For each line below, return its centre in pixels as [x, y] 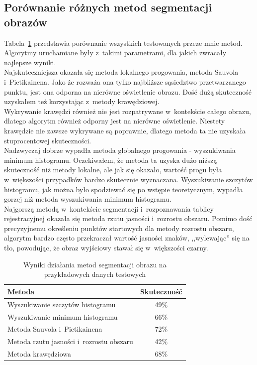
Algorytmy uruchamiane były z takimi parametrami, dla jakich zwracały [115, 53]
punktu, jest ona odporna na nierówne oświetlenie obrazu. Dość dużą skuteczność [128, 91]
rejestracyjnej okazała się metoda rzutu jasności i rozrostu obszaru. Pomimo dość [128, 218]
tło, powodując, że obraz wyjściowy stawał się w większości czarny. [106, 248]
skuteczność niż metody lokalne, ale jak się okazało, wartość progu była [113, 170]
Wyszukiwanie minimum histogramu [63, 316]
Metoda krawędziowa [39, 354]
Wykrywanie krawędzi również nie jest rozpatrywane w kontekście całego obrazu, [128, 111]
